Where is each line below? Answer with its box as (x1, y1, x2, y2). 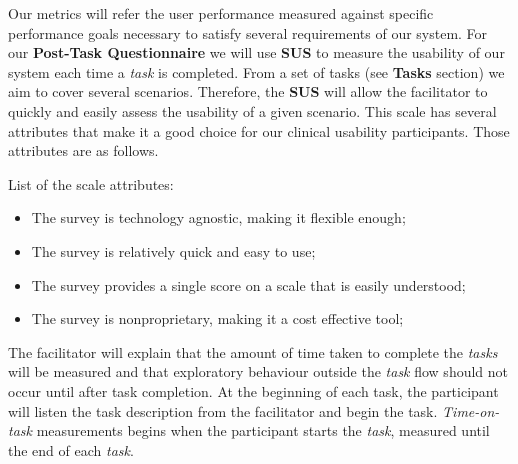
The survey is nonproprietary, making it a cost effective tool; (31, 308, 404, 329)
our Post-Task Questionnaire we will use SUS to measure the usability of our (8, 42, 505, 63)
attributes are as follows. (8, 140, 159, 161)
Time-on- (442, 400, 500, 421)
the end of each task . (8, 439, 134, 460)
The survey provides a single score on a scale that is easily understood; (31, 274, 466, 295)
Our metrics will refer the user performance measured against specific (8, 3, 434, 23)
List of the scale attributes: (8, 173, 174, 194)
